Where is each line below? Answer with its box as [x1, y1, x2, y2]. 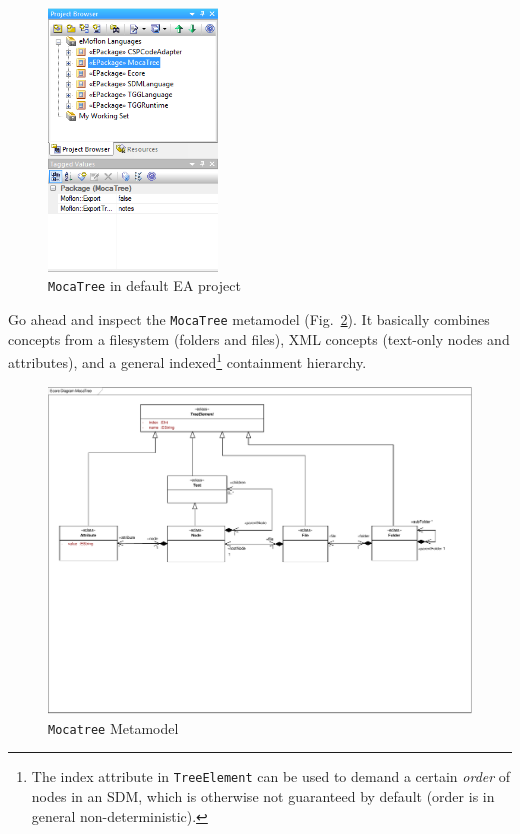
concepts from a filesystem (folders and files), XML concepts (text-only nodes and [8, 328, 510, 349]
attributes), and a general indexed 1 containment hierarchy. [8, 349, 367, 373]
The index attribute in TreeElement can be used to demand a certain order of [31, 766, 511, 787]
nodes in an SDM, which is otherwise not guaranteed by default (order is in [31, 786, 495, 807]
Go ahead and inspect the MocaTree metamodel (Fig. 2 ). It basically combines [8, 309, 490, 330]
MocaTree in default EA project [48, 275, 241, 296]
